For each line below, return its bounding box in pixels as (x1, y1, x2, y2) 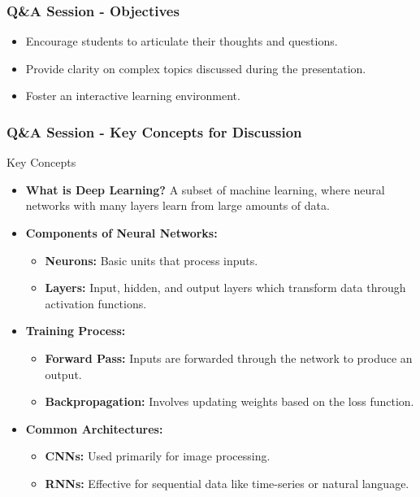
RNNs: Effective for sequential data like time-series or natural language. (45, 474, 409, 491)
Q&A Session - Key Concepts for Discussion (6, 121, 302, 142)
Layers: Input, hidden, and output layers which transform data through (45, 279, 406, 296)
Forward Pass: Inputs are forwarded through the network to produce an (45, 349, 413, 366)
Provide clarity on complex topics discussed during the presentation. (25, 59, 366, 76)
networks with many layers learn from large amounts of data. (25, 197, 330, 214)
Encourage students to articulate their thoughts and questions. (25, 33, 338, 50)
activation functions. (45, 294, 147, 312)
